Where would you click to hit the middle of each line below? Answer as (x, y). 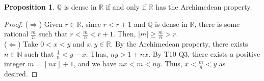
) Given (51, 24)
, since (91, 24)
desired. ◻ (21, 74)
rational (16, 34)
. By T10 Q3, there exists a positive (204, 53)
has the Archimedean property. (204, 7)
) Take (28, 44)
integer (15, 64)
